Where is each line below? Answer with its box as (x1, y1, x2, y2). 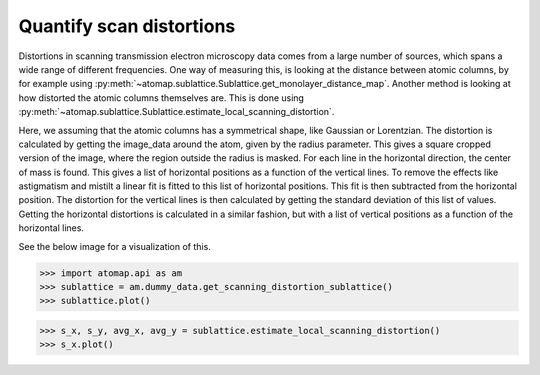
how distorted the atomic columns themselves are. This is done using (18, 91, 305, 104)
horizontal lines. (18, 222, 85, 234)
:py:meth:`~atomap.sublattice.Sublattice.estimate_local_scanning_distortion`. (18, 106, 335, 118)
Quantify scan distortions (18, 15, 236, 37)
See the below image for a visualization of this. (18, 240, 212, 252)
